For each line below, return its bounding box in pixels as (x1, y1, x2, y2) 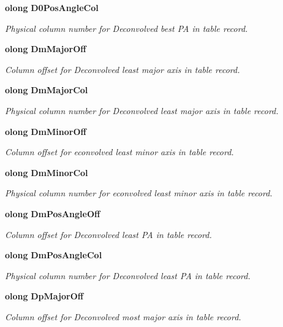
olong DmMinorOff (5, 125, 86, 137)
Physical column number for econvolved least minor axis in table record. (5, 187, 273, 199)
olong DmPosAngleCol (5, 248, 102, 261)
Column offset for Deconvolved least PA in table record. (5, 228, 212, 240)
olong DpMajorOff (5, 290, 84, 302)
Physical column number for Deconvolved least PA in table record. (5, 269, 251, 282)
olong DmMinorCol (5, 166, 88, 179)
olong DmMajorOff (5, 42, 86, 55)
